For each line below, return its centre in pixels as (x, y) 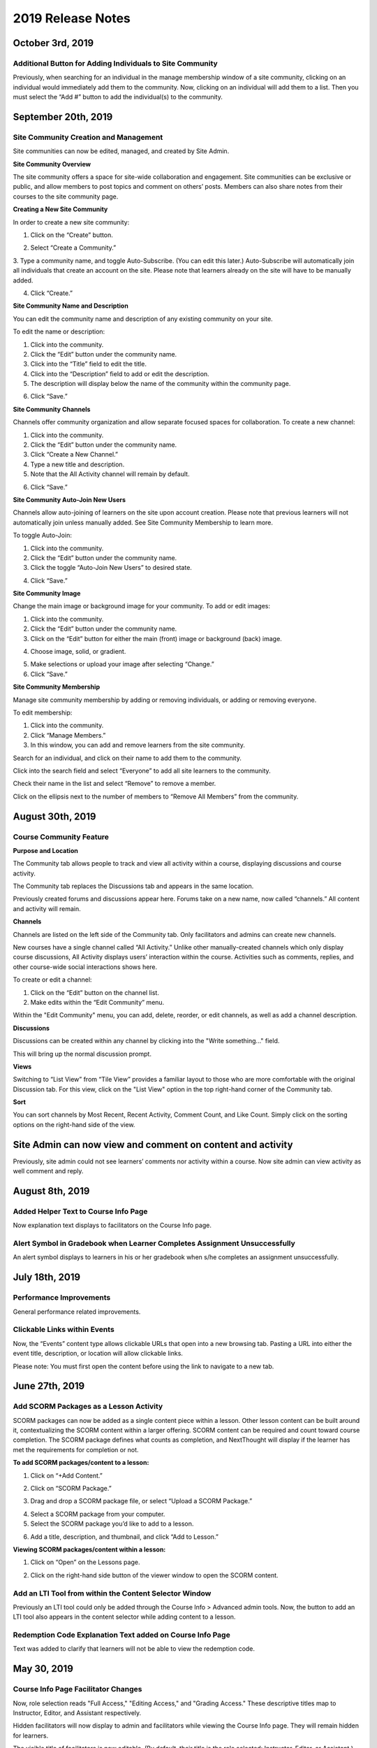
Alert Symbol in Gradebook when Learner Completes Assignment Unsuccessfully (154, 1243)
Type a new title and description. (77, 464)
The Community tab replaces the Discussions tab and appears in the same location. (133, 886)
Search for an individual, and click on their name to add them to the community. (127, 758)
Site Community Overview (52, 164)
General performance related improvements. (77, 1312)
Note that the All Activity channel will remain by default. (110, 474)
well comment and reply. (48, 1171)
